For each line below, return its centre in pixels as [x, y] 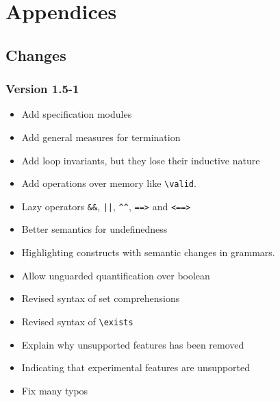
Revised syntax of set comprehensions [101, 298]
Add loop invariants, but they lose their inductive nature [141, 160]
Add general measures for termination [101, 137]
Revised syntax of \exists [77, 321]
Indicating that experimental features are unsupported [136, 367]
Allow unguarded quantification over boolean [116, 275]
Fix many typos [55, 390]
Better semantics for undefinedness [94, 229]
